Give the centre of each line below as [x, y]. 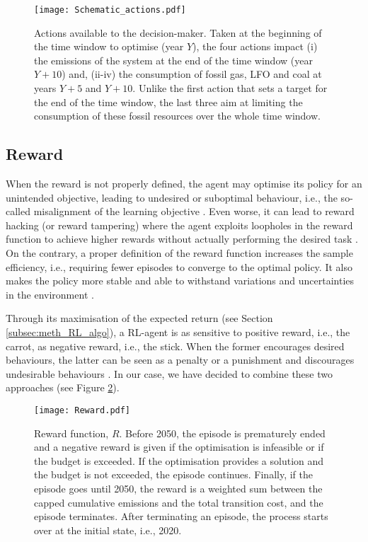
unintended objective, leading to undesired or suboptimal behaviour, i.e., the [172, 197]
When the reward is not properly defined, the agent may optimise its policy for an [184, 184]
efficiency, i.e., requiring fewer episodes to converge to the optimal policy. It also [179, 266]
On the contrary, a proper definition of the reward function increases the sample [179, 252]
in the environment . [50, 294]
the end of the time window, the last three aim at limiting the [168, 102]
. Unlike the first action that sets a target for [230, 88]
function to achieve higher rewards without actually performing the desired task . [182, 239]
